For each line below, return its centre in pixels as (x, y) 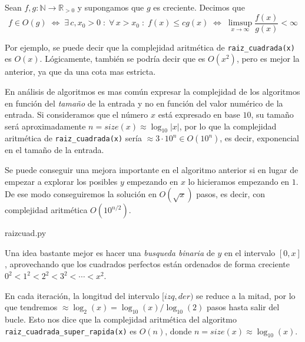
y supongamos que (111, 7)
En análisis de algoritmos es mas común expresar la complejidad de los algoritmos (152, 91)
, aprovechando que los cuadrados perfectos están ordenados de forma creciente (147, 264)
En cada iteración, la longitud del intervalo (82, 295)
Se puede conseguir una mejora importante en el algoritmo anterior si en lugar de (152, 170)
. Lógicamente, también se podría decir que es (122, 59)
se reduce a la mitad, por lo (246, 295)
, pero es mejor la (268, 59)
